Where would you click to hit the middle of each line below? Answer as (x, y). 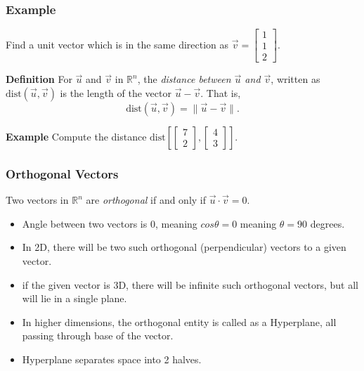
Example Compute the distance (76, 136)
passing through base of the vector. (98, 336)
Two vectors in (37, 200)
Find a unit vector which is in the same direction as (117, 44)
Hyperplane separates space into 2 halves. (112, 359)
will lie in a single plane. (74, 298)
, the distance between (184, 79)
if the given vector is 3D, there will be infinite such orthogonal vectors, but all (190, 284)
